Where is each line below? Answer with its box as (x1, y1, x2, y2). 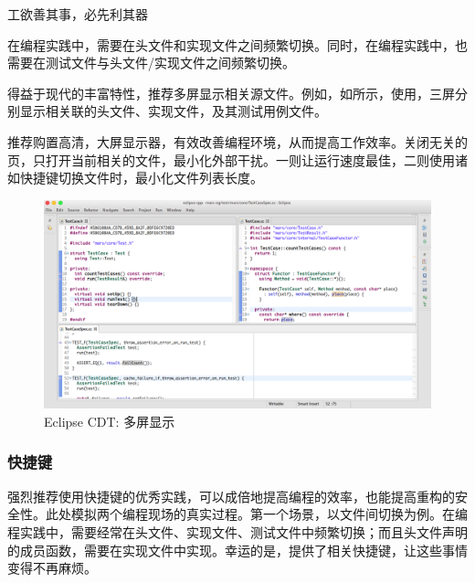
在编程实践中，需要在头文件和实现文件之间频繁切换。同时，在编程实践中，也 (7, 35, 468, 54)
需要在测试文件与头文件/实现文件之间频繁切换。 (7, 53, 295, 72)
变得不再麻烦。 (7, 558, 97, 578)
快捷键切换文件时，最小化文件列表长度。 (19, 168, 263, 187)
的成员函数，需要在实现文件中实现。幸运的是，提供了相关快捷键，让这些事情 (7, 540, 468, 559)
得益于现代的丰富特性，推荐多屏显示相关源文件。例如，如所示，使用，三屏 (7, 83, 455, 102)
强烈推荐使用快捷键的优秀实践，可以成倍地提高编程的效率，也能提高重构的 (7, 486, 455, 505)
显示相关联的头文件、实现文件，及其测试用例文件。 (19, 101, 327, 121)
